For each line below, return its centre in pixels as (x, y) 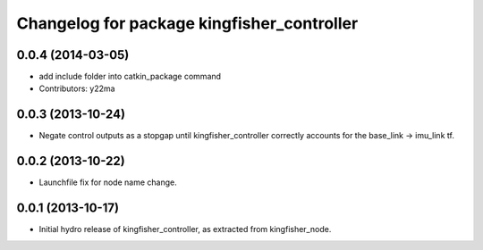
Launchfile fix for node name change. (108, 182)
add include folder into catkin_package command (130, 77)
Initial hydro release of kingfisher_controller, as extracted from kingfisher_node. (185, 229)
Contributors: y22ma (77, 88)
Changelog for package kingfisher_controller (187, 23)
